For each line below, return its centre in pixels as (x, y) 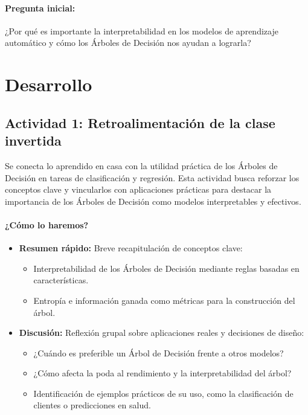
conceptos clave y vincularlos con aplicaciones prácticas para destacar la (138, 189)
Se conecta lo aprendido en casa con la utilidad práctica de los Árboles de (141, 165)
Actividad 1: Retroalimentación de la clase (140, 122)
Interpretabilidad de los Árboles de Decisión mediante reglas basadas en (166, 268)
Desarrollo (49, 84)
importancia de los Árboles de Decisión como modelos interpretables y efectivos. (153, 201)
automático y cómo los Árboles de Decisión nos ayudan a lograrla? (128, 43)
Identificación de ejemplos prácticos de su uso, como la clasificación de (163, 393)
